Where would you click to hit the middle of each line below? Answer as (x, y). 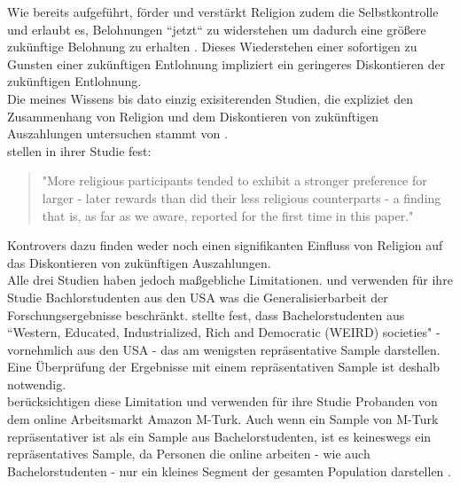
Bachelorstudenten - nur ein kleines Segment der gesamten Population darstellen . (229, 470)
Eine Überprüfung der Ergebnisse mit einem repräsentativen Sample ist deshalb (223, 367)
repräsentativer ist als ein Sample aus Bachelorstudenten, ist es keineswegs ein (219, 436)
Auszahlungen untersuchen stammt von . (117, 133)
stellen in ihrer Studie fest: (79, 150)
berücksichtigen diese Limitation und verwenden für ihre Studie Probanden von (222, 401)
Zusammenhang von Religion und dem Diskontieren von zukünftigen (193, 116)
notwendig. (37, 384)
